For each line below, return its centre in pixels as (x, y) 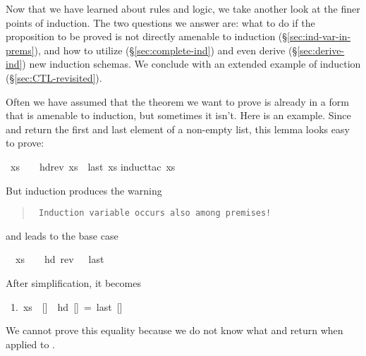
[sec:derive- (321, 50)
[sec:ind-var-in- (319, 36)
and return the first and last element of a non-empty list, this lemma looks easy (178, 129)
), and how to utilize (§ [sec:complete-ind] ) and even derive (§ (166, 50)
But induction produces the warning (84, 190)
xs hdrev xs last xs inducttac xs (93, 166)
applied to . (31, 344)
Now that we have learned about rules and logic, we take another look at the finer (183, 8)
